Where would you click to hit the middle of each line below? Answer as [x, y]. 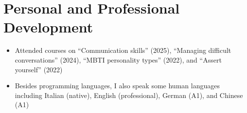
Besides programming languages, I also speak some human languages [117, 86]
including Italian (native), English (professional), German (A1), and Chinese [129, 95]
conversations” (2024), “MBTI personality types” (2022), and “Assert [118, 59]
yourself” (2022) [39, 69]
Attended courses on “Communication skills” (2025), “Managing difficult [123, 50]
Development [48, 27]
